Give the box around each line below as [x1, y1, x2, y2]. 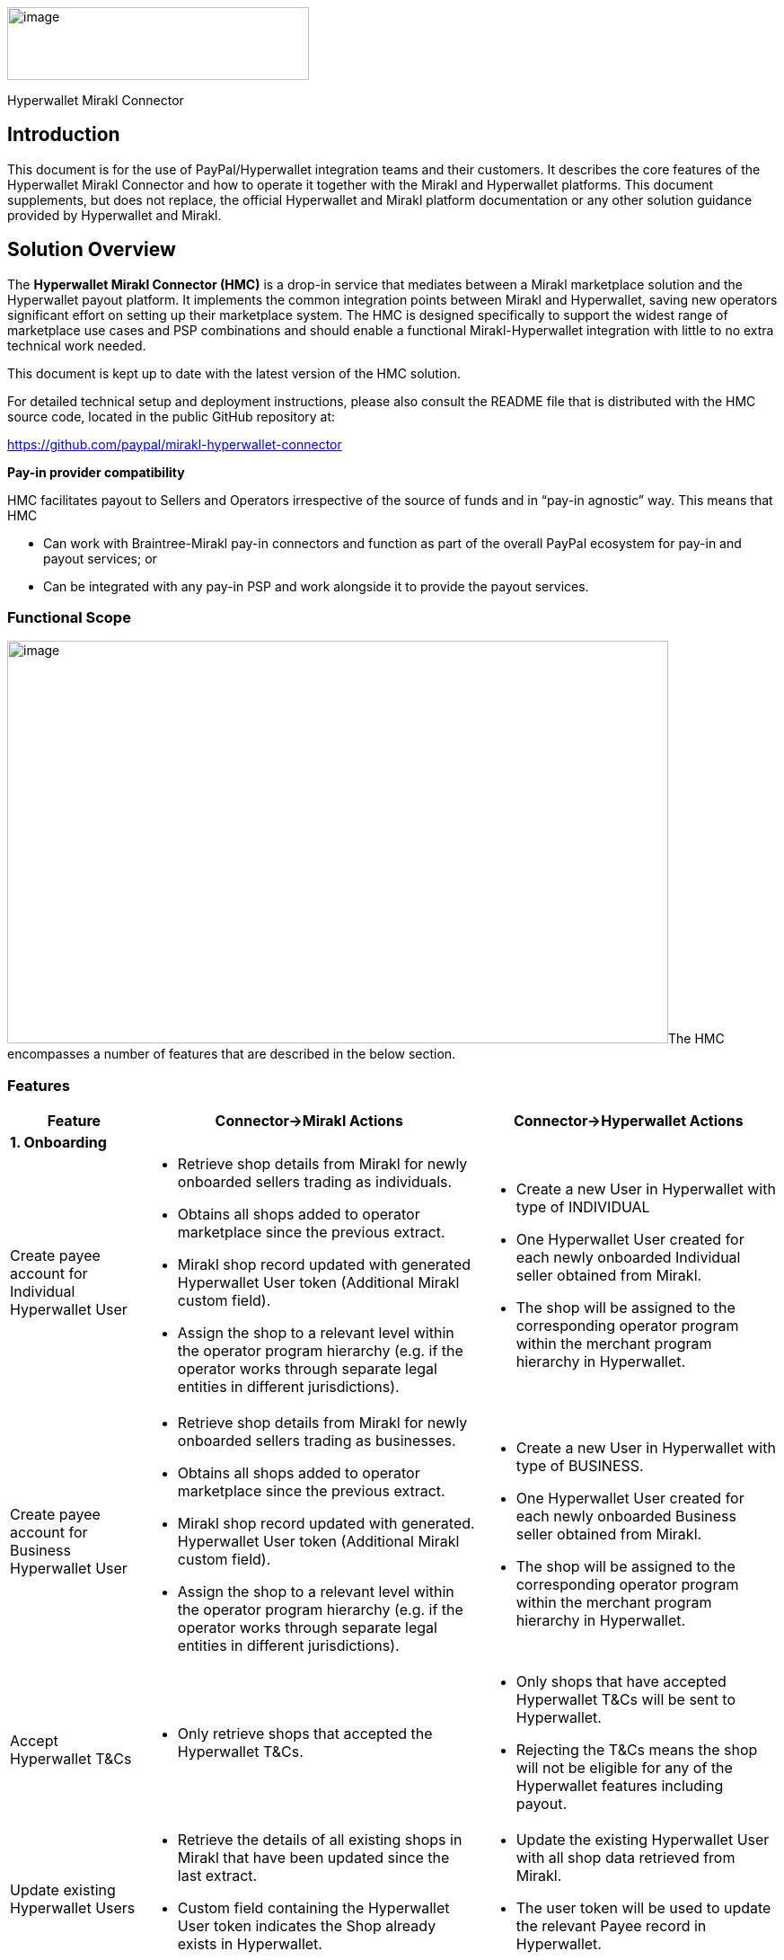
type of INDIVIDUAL [515, 1198, 650, 1217]
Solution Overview [7, 238, 176, 262]
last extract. [177, 1867, 258, 1885]
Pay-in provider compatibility [7, 464, 185, 480]
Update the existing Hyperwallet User [515, 1831, 770, 1849]
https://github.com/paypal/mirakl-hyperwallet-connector [7, 436, 342, 452]
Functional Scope [7, 608, 131, 627]
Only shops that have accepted [515, 1672, 727, 1691]
